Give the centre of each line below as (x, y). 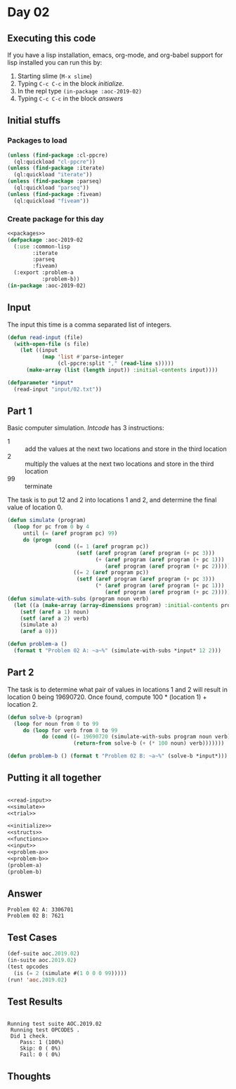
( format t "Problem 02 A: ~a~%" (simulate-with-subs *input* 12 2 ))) (117, 651)
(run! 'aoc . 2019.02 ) (38, 980)
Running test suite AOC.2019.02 (54, 1024)
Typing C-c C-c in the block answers (70, 98)
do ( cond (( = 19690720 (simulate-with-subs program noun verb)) (138, 737)
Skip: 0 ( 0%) (40, 1049)
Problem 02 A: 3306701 (40, 910)
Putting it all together (54, 778)
